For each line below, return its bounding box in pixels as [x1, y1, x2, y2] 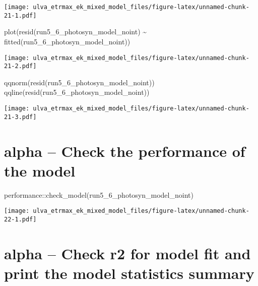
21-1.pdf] [4, 12, 37, 19]
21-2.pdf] [4, 63, 37, 70]
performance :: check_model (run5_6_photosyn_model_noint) [4, 189, 193, 200]
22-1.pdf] [4, 215, 37, 223]
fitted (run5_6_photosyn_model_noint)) [4, 36, 131, 46]
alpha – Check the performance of [4, 140, 245, 161]
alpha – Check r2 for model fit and [4, 243, 251, 263]
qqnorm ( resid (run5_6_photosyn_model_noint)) [4, 77, 155, 87]
